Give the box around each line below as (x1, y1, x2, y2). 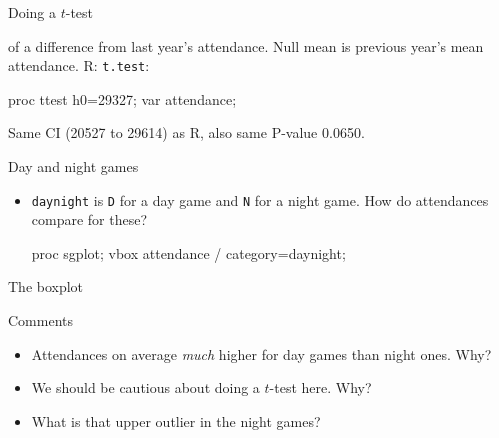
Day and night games (8, 156, 139, 177)
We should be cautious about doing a (31, 377, 260, 398)
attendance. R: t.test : (8, 55, 150, 76)
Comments (8, 310, 74, 331)
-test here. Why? (269, 377, 372, 398)
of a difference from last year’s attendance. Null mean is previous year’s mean (8, 35, 484, 56)
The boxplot (8, 276, 84, 297)
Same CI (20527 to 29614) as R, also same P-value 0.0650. (8, 122, 365, 143)
